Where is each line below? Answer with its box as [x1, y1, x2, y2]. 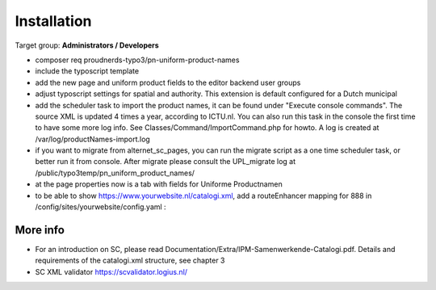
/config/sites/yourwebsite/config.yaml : [35, 202, 166, 212]
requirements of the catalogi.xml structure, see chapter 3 [35, 255, 225, 266]
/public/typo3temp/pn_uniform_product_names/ [35, 168, 195, 178]
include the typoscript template [35, 66, 140, 76]
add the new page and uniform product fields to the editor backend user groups [35, 78, 301, 87]
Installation [15, 12, 92, 30]
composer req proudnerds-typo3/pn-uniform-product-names [35, 55, 240, 65]
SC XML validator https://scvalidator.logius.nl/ [35, 267, 188, 276]
